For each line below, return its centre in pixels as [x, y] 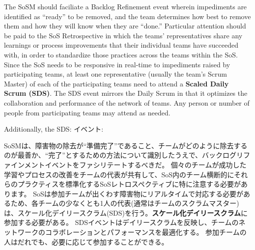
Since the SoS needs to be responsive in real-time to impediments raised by [117, 64]
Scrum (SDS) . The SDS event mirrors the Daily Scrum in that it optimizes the [126, 93]
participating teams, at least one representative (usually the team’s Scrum [115, 74]
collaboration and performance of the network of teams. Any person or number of [127, 102]
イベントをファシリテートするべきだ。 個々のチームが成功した [146, 164]
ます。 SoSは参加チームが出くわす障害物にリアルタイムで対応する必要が [127, 193]
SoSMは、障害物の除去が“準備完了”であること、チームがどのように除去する [126, 145]
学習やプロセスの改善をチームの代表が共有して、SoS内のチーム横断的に [119, 174]
